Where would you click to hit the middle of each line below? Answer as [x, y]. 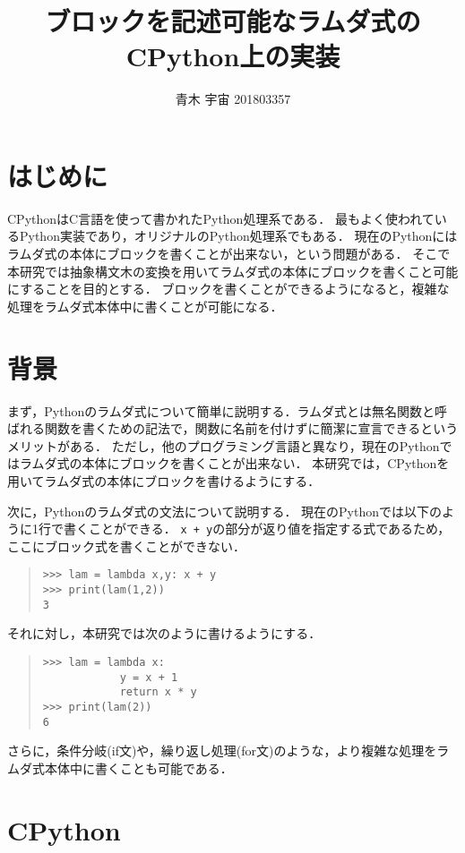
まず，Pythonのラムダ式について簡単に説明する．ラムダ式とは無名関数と [221, 410]
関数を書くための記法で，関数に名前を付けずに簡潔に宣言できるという [251, 428]
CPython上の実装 [233, 56]
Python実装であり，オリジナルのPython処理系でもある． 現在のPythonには [238, 236]
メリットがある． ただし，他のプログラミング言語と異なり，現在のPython [224, 445]
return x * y [158, 692]
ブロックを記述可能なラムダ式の [233, 21]
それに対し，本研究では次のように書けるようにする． [164, 633]
